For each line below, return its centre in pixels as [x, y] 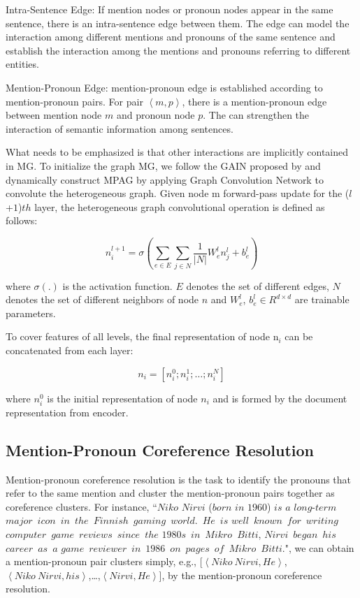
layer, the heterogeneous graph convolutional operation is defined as [180, 206]
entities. [22, 64]
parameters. [31, 313]
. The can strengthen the [256, 115]
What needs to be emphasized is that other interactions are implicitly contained [177, 152]
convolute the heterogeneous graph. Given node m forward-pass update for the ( [178, 193]
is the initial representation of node [122, 398]
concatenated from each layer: [70, 350]
